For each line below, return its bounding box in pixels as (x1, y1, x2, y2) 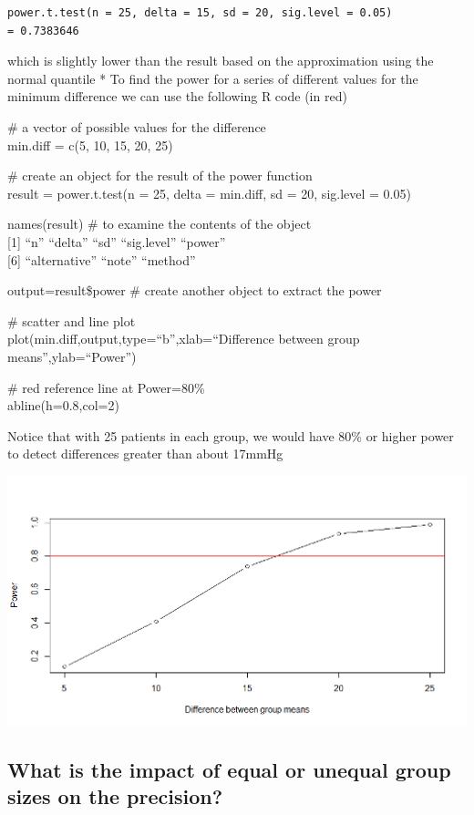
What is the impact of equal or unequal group (7, 755, 451, 783)
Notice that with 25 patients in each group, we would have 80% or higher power (7, 426, 454, 445)
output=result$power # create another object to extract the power (7, 281, 382, 300)
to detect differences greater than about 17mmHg (7, 444, 283, 463)
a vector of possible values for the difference (22, 117, 266, 136)
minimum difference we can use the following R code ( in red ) (7, 87, 347, 106)
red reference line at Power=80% (22, 377, 205, 397)
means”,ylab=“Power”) (7, 346, 137, 366)
